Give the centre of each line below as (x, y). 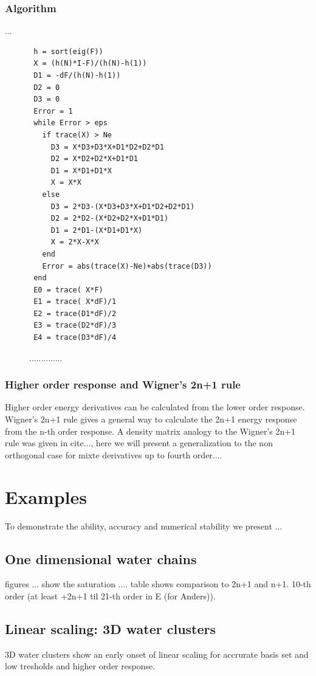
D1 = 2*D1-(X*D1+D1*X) (97, 230)
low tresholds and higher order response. (80, 666)
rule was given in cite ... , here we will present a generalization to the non (139, 443)
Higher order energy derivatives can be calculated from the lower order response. (155, 407)
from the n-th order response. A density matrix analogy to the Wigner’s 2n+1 (150, 431)
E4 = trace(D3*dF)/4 (75, 338)
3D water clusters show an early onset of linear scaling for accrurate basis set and (157, 654)
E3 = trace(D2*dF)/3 (75, 326)
